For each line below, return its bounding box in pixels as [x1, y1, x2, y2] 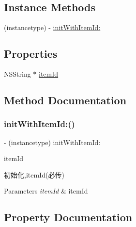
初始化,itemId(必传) [4, 169, 64, 179]
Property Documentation [4, 210, 133, 225]
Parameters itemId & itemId [4, 186, 88, 196]
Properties [4, 46, 58, 61]
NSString [4, 69, 31, 79]
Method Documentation [4, 92, 127, 107]
